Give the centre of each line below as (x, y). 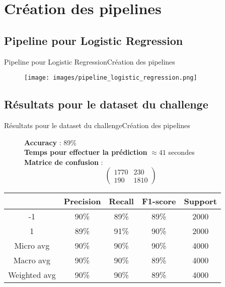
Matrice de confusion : (64, 162)
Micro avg (32, 246)
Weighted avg (32, 275)
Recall (121, 201)
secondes (181, 152)
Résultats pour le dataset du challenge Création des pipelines (97, 125)
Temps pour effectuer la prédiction (86, 152)
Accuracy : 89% (50, 142)
